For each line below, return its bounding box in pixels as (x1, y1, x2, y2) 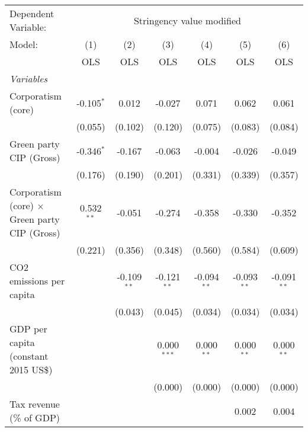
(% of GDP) (9, 411, 60, 424)
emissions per (9, 274, 65, 287)
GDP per (9, 322, 47, 335)
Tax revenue (9, 397, 60, 411)
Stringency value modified (133, 13, 241, 27)
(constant (9, 349, 49, 363)
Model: (9, 37, 38, 51)
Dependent (9, 7, 54, 20)
